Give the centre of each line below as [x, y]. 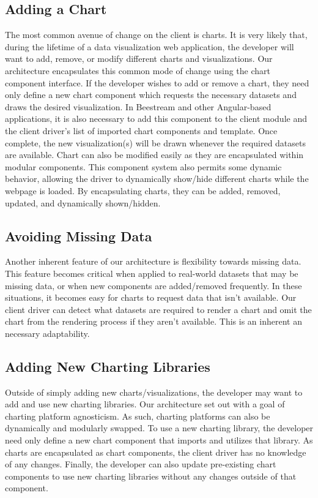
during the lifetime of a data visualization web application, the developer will [150, 46]
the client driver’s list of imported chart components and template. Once [141, 130]
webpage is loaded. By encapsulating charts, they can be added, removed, [143, 190]
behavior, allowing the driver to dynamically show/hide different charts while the [157, 179]
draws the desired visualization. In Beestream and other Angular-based [138, 106]
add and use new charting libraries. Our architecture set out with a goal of [145, 404]
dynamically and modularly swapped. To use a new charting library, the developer [159, 428]
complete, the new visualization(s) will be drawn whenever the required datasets [155, 142]
